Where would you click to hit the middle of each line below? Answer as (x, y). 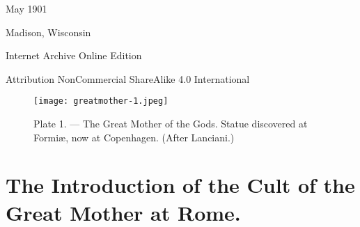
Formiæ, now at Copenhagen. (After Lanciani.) (134, 137)
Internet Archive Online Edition (74, 55)
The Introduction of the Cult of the (180, 185)
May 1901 (26, 8)
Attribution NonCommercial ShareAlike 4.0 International (128, 78)
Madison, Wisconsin (48, 32)
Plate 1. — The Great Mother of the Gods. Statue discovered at (171, 124)
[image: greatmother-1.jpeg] (101, 101)
